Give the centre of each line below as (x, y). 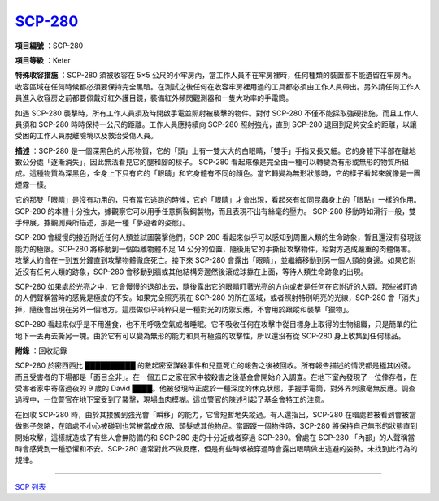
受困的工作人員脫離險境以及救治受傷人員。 (86, 136)
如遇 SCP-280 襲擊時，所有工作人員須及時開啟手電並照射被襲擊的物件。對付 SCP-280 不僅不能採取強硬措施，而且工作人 (217, 113)
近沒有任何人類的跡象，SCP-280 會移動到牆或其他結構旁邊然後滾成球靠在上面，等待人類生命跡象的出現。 (191, 272)
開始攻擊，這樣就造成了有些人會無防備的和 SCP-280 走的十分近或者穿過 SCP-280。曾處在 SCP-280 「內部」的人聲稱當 (215, 437)
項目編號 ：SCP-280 (49, 46)
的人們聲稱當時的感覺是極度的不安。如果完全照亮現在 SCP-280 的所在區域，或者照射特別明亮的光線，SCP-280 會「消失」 (217, 298)
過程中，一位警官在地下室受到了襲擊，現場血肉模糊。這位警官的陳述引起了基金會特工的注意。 (172, 399)
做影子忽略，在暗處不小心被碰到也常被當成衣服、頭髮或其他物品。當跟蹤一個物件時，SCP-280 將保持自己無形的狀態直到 (216, 426)
